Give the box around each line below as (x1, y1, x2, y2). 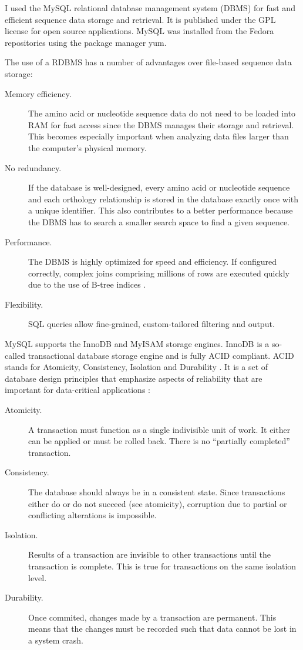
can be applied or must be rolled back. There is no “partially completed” (28, 435, 290, 447)
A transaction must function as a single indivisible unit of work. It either (28, 423, 291, 435)
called (5, 349, 25, 361)
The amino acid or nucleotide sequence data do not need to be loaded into (28, 107, 296, 119)
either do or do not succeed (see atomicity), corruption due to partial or (28, 497, 287, 509)
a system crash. (28, 634, 83, 646)
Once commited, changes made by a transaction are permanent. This (28, 611, 277, 623)
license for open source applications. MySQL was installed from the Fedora (5, 25, 274, 37)
